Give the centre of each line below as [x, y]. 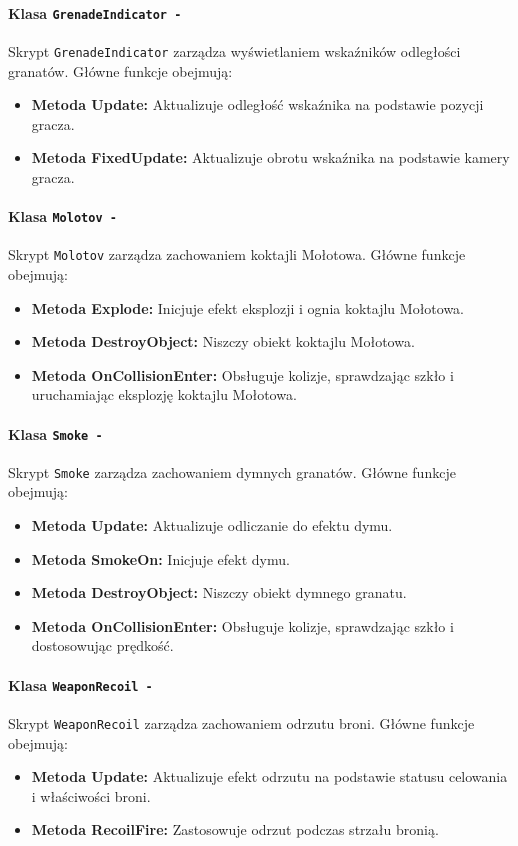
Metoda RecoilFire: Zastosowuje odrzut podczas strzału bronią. [235, 829]
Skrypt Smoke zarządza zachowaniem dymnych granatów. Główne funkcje [232, 471]
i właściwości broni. [91, 795]
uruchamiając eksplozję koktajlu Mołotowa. [164, 394]
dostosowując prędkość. [102, 645]
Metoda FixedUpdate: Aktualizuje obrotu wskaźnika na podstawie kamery [270, 157]
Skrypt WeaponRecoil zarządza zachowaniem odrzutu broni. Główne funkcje [241, 722]
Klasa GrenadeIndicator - [95, 12]
